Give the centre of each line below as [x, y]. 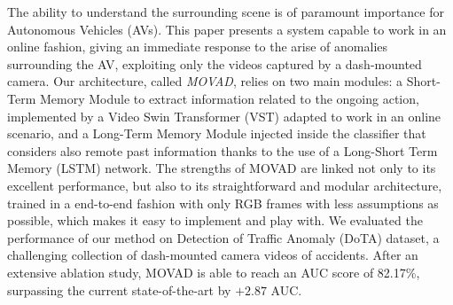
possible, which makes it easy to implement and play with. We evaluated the [215, 220]
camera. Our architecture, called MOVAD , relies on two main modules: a [205, 81]
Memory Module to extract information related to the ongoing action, [229, 98]
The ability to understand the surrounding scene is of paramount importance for [226, 12]
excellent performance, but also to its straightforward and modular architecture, [225, 185]
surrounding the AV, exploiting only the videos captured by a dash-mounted [215, 63]
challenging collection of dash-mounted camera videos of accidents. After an [213, 255]
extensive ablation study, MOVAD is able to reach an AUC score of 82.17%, [214, 272]
